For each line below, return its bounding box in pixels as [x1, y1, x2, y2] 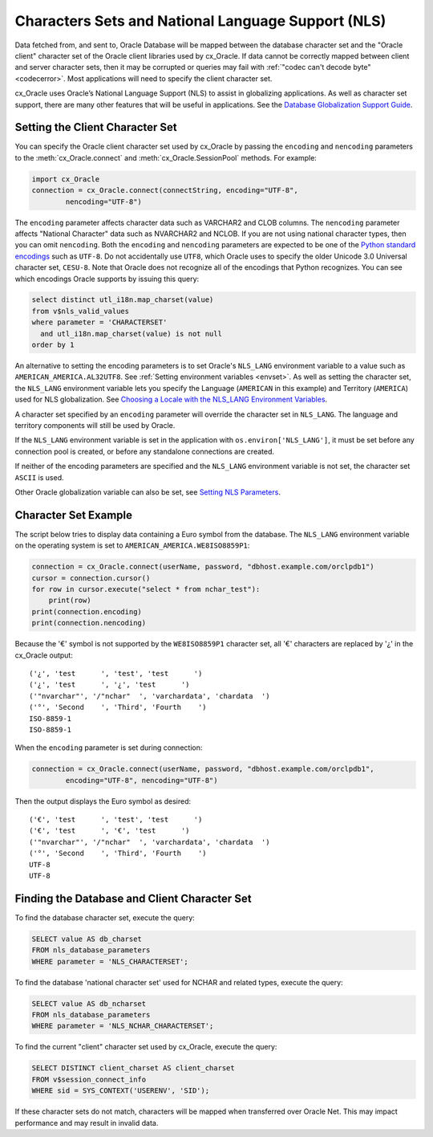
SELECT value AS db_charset [31, 934, 142, 943]
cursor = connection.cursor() [31, 573, 151, 582]
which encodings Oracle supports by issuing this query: [14, 274, 200, 283]
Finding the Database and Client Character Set [14, 891, 252, 905]
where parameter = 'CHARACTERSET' [31, 318, 168, 327]
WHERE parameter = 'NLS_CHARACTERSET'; [31, 956, 188, 966]
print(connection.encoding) [31, 607, 142, 616]
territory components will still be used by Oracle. [14, 420, 176, 430]
